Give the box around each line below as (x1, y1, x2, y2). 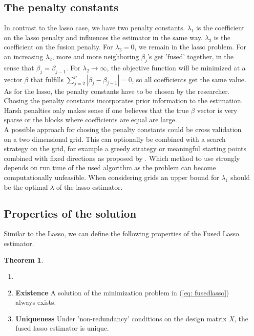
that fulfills (30, 74, 64, 84)
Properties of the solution (4, 205, 137, 221)
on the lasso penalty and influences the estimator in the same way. (4, 32, 203, 42)
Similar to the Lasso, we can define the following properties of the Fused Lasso (4, 228, 239, 239)
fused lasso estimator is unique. (15, 323, 109, 333)
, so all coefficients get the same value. (132, 74, 246, 84)
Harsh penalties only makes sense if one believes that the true (4, 105, 189, 115)
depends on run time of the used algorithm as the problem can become (4, 162, 216, 173)
